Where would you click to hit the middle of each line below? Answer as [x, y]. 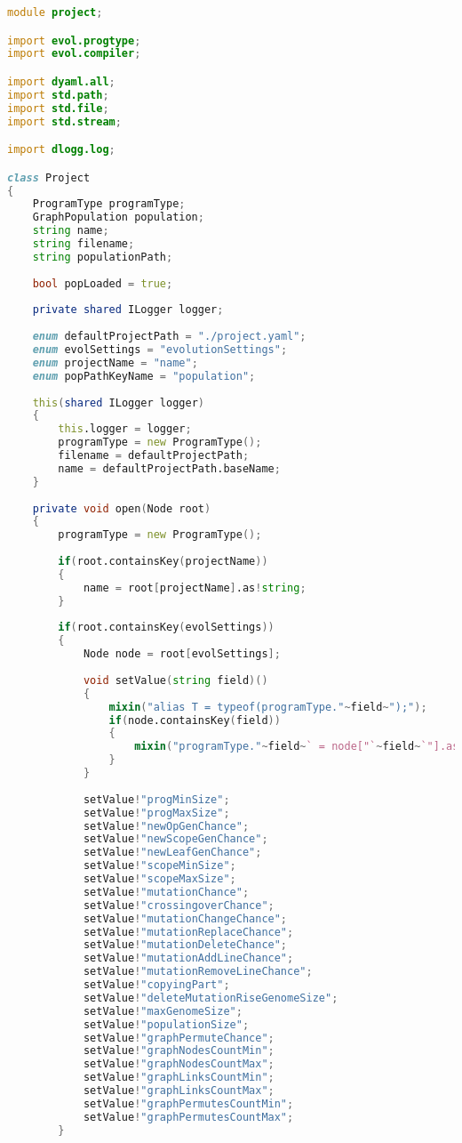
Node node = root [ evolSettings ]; [182, 654]
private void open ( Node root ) [122, 508]
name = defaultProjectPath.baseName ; [169, 468]
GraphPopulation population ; [118, 217]
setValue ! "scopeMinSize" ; [159, 866]
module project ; [55, 12]
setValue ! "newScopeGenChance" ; [175, 839]
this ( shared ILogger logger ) [118, 402]
